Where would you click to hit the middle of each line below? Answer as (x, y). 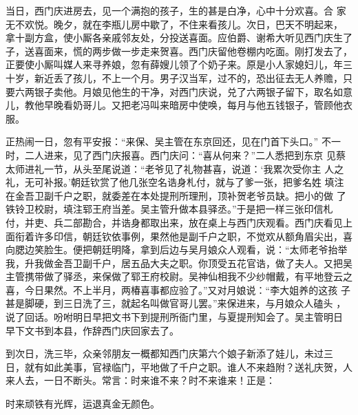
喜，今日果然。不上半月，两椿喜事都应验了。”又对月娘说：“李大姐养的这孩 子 (178, 289)
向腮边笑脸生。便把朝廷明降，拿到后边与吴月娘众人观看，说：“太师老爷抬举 (177, 249)
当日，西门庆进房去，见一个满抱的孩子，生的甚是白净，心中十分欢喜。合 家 (176, 10)
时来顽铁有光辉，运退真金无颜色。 (83, 404)
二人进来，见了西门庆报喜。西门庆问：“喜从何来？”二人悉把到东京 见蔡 (185, 155)
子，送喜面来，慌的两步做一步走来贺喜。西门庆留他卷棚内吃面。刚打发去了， (179, 51)
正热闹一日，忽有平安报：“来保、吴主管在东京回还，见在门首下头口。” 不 (168, 141)
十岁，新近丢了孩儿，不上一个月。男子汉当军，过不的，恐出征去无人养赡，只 (179, 77)
